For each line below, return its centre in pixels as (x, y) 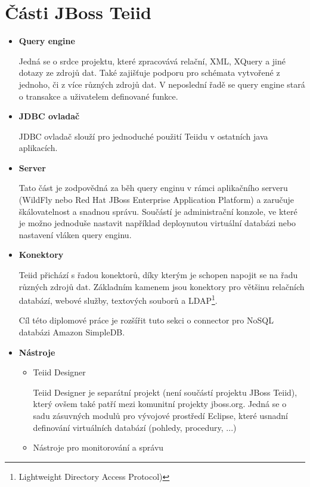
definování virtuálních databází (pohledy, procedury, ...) (135, 427)
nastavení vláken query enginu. (75, 234)
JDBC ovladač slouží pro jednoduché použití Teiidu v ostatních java (143, 136)
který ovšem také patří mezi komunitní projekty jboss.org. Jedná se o (160, 404)
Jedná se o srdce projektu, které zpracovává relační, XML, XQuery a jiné (152, 61)
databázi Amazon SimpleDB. (72, 332)
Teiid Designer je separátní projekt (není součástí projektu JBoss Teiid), (165, 392)
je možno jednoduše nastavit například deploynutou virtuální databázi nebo (157, 223)
